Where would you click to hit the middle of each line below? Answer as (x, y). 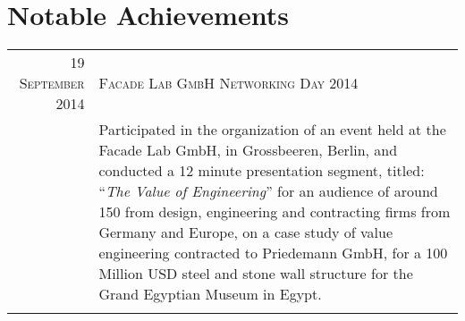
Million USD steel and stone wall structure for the (256, 274)
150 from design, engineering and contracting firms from (275, 212)
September (52, 83)
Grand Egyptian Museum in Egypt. (210, 294)
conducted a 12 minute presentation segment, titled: (262, 171)
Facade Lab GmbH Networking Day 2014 (228, 83)
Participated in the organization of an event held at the (272, 130)
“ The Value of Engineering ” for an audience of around (268, 191)
